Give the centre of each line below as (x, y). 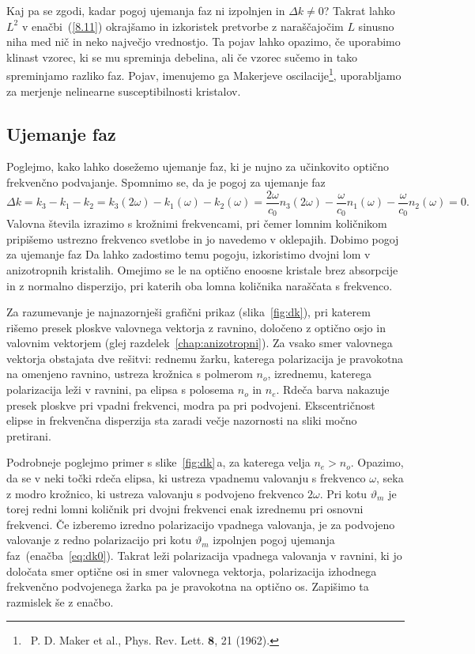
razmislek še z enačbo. (60, 601)
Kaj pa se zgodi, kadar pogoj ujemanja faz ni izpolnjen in (146, 10)
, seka (390, 478)
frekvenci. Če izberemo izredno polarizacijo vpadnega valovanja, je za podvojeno (201, 524)
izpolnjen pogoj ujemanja (274, 540)
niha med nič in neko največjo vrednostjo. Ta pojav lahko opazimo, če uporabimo (204, 42)
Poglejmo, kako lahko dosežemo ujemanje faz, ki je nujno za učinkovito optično (198, 166)
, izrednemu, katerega (319, 374)
